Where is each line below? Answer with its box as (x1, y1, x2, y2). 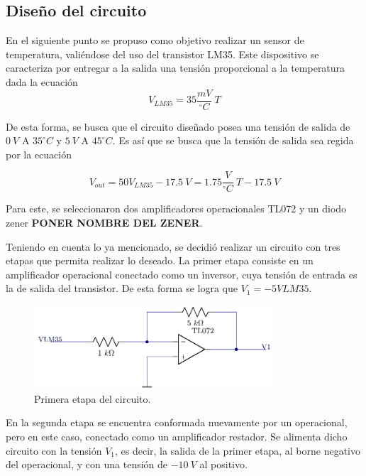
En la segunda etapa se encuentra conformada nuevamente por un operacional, (6, 415, 348, 430)
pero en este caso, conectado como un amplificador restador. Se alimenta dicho (6, 429, 348, 444)
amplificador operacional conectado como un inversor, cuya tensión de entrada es (6, 266, 357, 281)
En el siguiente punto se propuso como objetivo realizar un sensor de (6, 33, 304, 48)
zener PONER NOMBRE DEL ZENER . (6, 215, 203, 230)
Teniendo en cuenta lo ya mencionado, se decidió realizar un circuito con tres (6, 239, 340, 254)
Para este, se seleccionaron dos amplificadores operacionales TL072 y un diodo (6, 201, 347, 216)
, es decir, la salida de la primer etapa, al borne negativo (114, 443, 361, 458)
